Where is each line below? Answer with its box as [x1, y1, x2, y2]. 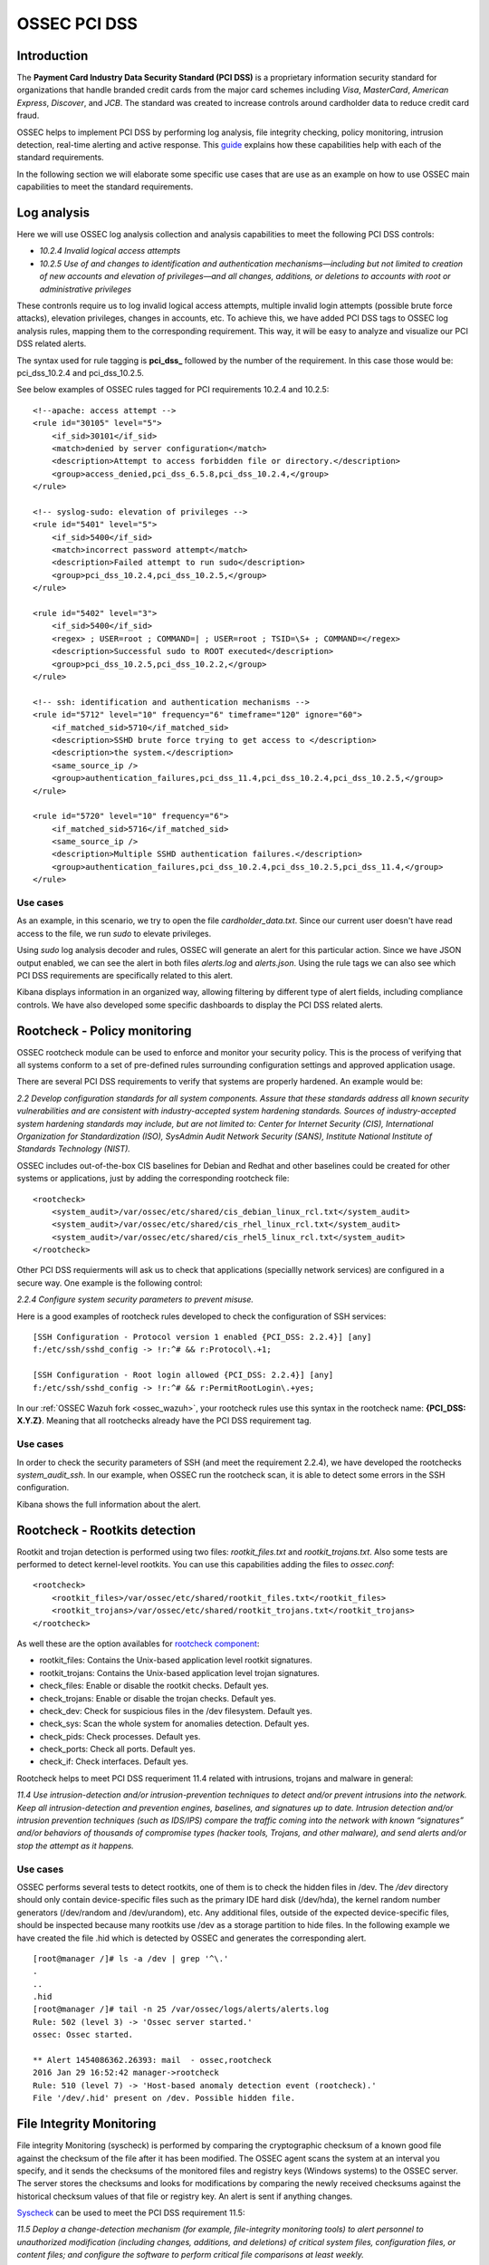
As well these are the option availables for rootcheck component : [16, 1638, 260, 1649]
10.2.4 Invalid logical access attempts [39, 246, 181, 256]
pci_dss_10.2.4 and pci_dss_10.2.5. [16, 368, 145, 378]
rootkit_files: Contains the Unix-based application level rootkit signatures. [39, 1654, 312, 1666]
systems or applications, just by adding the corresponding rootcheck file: [16, 1173, 290, 1184]
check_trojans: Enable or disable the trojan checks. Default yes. [39, 1692, 276, 1703]
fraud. [16, 110, 40, 121]
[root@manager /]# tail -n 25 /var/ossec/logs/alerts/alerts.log [33, 2004, 330, 2015]
